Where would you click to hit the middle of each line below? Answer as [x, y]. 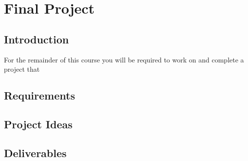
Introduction [37, 39]
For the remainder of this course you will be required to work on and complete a [124, 59]
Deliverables [35, 152]
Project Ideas [38, 124]
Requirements [39, 95]
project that [22, 69]
